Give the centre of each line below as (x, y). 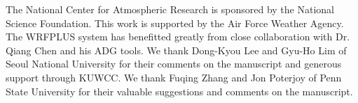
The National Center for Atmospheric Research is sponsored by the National (170, 9)
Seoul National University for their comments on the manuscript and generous (174, 64)
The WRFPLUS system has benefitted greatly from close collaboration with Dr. (178, 37)
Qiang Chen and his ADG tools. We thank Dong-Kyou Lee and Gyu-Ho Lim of (176, 50)
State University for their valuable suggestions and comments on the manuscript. (179, 91)
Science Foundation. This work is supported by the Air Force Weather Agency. (175, 23)
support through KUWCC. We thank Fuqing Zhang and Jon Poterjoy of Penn (174, 77)
